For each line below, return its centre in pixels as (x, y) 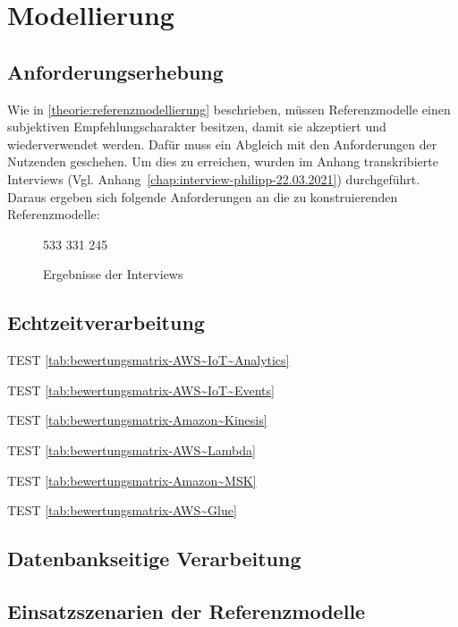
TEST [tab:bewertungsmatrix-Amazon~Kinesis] (137, 420)
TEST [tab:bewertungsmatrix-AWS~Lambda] (131, 449)
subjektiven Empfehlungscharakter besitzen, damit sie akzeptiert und (197, 127)
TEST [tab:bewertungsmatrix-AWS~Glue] (122, 510)
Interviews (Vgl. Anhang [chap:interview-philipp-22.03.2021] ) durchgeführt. (214, 178)
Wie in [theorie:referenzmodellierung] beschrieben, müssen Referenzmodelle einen (229, 109)
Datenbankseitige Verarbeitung (154, 559)
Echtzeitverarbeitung (106, 322)
